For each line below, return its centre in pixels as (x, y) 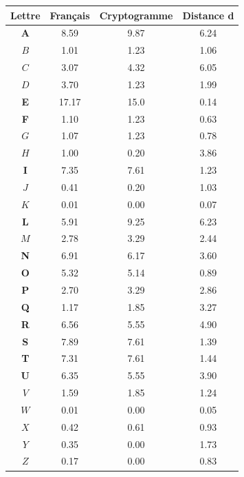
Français (70, 15)
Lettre (25, 15)
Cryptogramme (136, 15)
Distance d (208, 15)
